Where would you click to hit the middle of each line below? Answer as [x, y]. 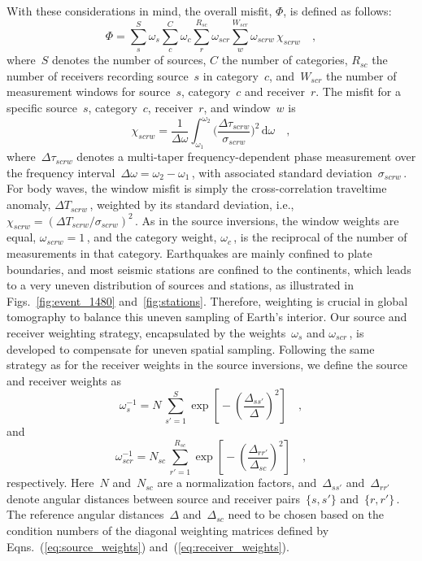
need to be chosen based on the [306, 514]
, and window [237, 107]
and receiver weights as [64, 380]
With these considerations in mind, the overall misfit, [139, 11]
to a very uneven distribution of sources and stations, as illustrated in [180, 285]
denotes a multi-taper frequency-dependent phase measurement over [246, 157]
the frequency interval [61, 172]
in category [231, 75]
